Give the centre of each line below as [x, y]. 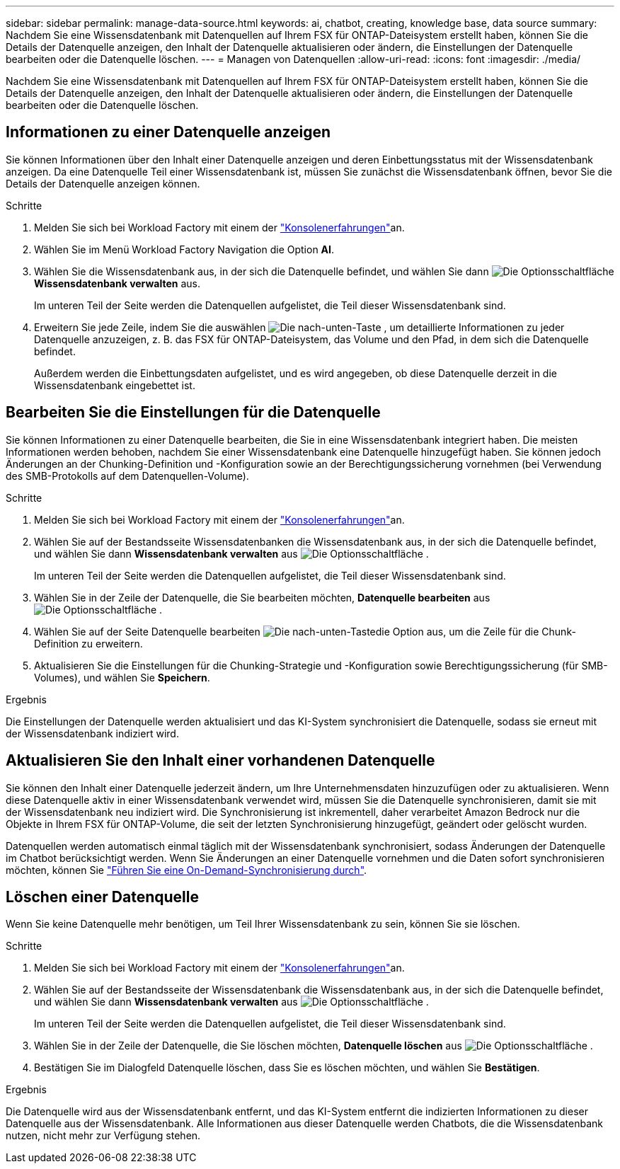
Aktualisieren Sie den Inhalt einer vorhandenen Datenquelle [220, 761]
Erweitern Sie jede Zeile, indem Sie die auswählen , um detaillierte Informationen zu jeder [299, 327]
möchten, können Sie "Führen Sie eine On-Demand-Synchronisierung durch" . [186, 870]
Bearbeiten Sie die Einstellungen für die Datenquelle [193, 413]
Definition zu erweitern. [88, 643]
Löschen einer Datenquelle [102, 897]
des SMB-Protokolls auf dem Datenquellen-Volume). [127, 476]
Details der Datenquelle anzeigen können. [103, 183]
